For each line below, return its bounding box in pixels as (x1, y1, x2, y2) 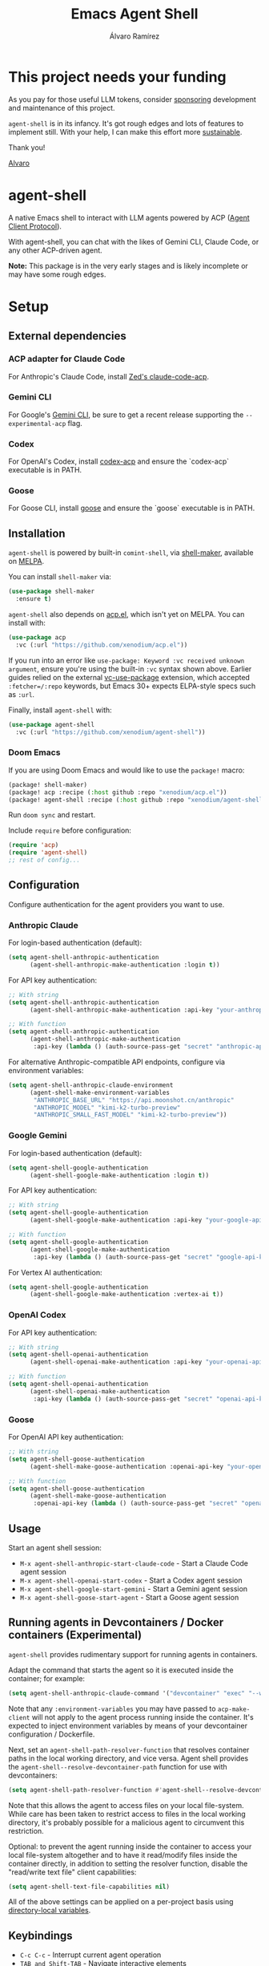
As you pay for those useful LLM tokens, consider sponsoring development (8, 94, 256, 104)
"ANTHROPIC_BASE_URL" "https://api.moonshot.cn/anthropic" (33, 1096, 235, 1104)
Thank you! (8, 142, 46, 152)
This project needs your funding (8, 67, 227, 86)
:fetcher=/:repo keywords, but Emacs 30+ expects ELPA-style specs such (8, 681, 256, 691)
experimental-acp (8, 420, 66, 428)
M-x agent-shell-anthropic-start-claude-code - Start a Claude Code (19, 1558, 249, 1568)
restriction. (8, 1826, 44, 1835)
